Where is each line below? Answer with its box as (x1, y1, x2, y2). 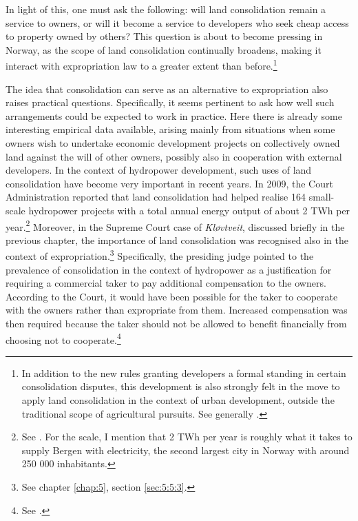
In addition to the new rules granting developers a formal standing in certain (21, 365, 346, 380)
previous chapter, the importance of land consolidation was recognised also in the (6, 232, 348, 247)
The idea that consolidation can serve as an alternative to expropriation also (6, 81, 328, 96)
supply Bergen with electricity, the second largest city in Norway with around (21, 442, 350, 457)
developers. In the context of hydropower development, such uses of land (6, 163, 312, 177)
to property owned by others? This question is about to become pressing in (6, 29, 323, 43)
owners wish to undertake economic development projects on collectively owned (6, 136, 340, 150)
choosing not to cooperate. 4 (6, 330, 121, 347)
